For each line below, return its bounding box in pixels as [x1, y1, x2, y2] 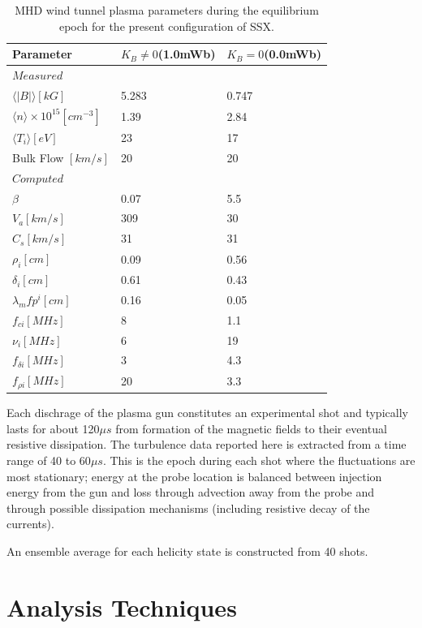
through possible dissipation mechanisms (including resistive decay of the [6, 499, 370, 516]
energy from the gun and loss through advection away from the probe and [6, 484, 375, 501]
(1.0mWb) [157, 45, 216, 62]
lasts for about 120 [6, 419, 100, 437]
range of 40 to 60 [6, 452, 91, 469]
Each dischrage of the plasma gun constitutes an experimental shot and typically [6, 404, 408, 421]
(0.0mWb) [264, 45, 321, 62]
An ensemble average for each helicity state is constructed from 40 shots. [6, 543, 368, 559]
